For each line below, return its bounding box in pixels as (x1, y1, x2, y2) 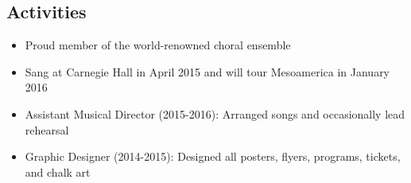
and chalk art (25, 163, 91, 180)
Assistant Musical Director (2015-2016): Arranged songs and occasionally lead (25, 105, 405, 122)
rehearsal (25, 121, 69, 138)
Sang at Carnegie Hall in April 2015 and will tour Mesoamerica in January (25, 63, 390, 80)
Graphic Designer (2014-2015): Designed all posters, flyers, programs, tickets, (25, 148, 401, 165)
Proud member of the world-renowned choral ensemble (25, 37, 291, 53)
